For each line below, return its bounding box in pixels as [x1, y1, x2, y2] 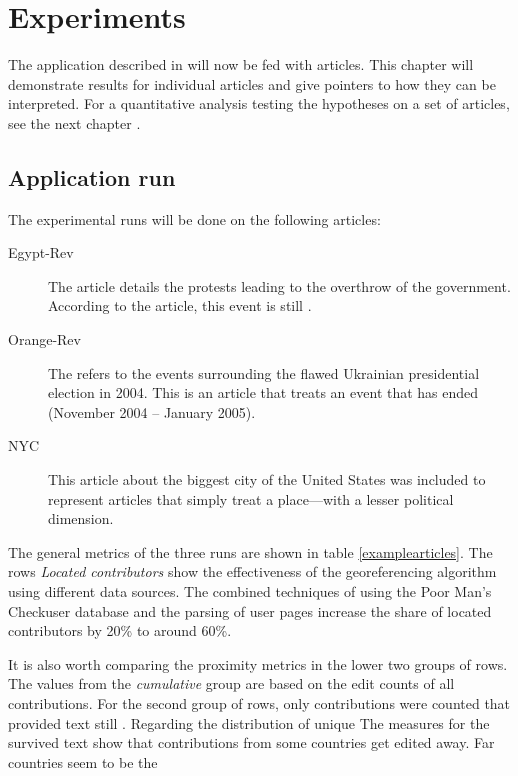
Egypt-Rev [8, 242, 74, 263]
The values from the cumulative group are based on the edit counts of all [8, 673, 455, 694]
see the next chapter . [8, 112, 141, 133]
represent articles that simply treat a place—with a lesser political [48, 488, 454, 509]
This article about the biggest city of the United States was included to [48, 469, 486, 490]
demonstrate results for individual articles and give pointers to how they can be [8, 73, 496, 94]
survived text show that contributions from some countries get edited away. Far [8, 732, 495, 753]
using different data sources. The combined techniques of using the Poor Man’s [8, 581, 492, 602]
